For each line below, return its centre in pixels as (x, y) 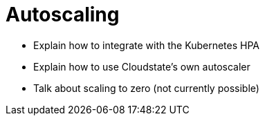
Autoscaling (63, 15)
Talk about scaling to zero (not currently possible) (146, 88)
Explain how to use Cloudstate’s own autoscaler (142, 66)
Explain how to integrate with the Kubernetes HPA (146, 45)
